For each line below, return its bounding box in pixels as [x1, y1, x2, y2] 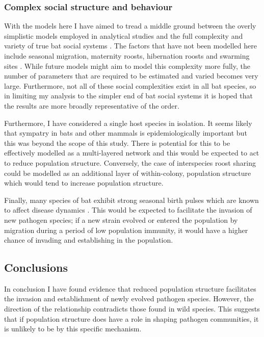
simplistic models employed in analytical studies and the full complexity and [4, 30, 243, 41]
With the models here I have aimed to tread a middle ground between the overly [4, 20, 256, 31]
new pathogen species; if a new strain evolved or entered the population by [4, 214, 238, 225]
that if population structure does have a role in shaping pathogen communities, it [4, 313, 259, 324]
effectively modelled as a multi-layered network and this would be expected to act [4, 147, 259, 158]
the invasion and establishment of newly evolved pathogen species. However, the [4, 293, 254, 304]
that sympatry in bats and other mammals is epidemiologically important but [4, 127, 247, 138]
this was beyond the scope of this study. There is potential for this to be [4, 137, 230, 148]
